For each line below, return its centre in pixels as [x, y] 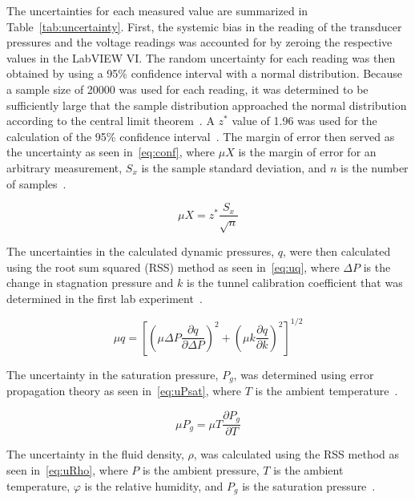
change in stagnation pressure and [90, 283]
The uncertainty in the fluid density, [95, 454]
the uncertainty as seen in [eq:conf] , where [111, 152]
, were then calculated [337, 250]
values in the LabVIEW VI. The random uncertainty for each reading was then [201, 57]
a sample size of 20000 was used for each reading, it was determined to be [187, 89]
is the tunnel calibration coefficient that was [295, 283]
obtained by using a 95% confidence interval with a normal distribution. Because [205, 73]
